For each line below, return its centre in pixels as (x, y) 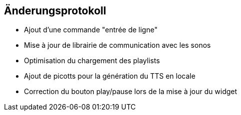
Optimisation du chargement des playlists (92, 61)
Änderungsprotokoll (55, 11)
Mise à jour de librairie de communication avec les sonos (118, 45)
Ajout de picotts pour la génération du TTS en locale (110, 76)
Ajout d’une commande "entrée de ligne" (91, 30)
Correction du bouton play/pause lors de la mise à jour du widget (131, 92)
